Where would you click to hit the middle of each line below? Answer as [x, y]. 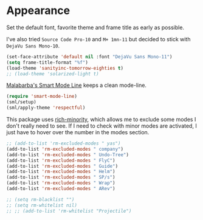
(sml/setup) [21, 102]
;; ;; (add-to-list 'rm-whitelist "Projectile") [69, 211]
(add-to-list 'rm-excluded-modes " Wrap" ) [61, 183]
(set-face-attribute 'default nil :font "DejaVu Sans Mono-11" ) [89, 57]
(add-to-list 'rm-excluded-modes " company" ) [65, 149]
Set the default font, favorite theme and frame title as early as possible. [95, 27]
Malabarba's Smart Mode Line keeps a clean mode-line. [77, 85]
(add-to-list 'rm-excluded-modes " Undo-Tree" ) [68, 155]
